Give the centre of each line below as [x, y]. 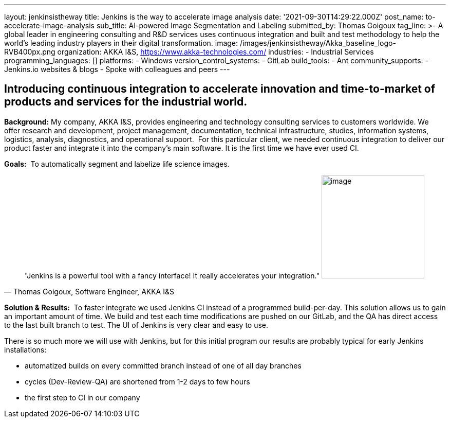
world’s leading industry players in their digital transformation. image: [121, 43]
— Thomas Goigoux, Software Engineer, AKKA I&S [89, 291]
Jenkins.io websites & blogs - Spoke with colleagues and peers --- [117, 69]
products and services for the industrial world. [126, 102]
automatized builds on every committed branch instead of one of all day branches [163, 365]
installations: [25, 349]
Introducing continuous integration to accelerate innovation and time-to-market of [220, 89]
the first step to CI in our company [82, 397]
